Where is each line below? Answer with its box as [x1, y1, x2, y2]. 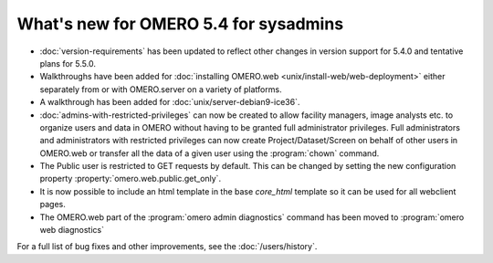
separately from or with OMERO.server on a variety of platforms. [39, 83, 282, 95]
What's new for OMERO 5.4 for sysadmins [16, 14, 344, 34]
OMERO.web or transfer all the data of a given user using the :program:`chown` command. [39, 147, 380, 159]
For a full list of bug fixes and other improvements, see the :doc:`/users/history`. [16, 241, 318, 252]
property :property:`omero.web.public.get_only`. [39, 174, 222, 184]
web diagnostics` [39, 225, 105, 236]
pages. [39, 199, 66, 210]
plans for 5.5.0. [39, 58, 96, 68]
